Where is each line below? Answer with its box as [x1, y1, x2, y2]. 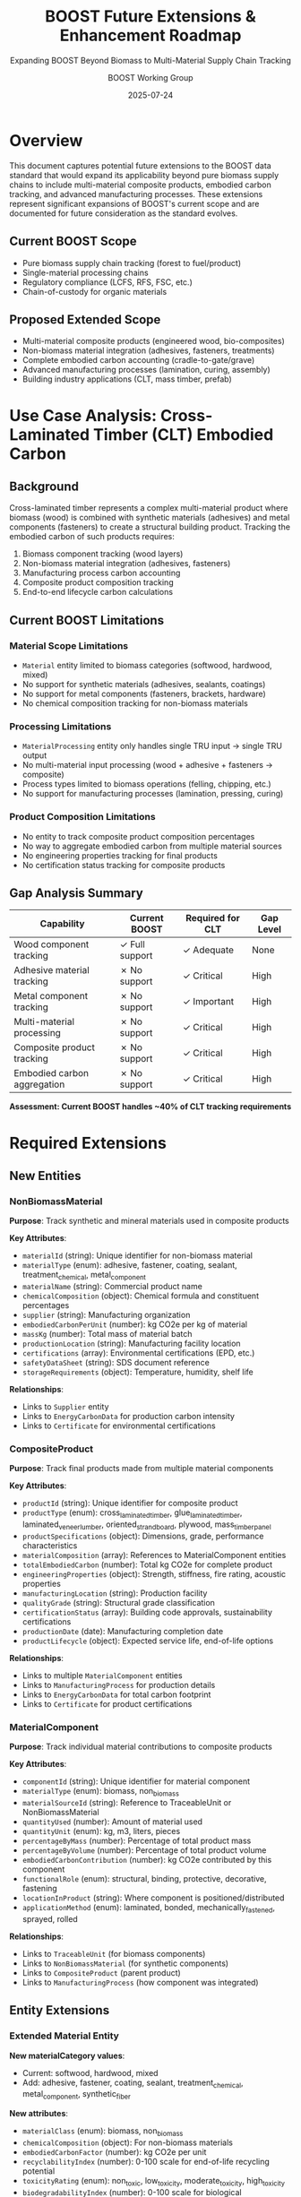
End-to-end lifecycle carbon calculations [21, 587, 173, 598]
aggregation [13, 1078, 65, 1090]
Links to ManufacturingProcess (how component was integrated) [21, 1977, 259, 1987]
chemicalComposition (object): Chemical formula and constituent [21, 1290, 260, 1301]
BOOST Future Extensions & [44, 6, 257, 27]
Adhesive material [13, 964, 90, 977]
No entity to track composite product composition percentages [21, 831, 255, 841]
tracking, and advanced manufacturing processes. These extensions [9, 188, 263, 199]
